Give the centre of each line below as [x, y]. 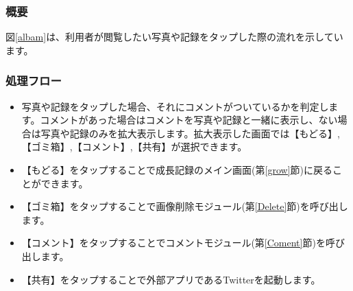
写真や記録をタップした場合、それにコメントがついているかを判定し [175, 106]
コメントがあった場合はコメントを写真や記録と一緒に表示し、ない [189, 120]
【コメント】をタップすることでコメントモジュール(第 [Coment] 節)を [173, 243]
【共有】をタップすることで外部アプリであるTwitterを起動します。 [171, 279]
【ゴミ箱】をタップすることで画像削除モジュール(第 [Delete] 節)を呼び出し [185, 206]
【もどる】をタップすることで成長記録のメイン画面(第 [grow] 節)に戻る [177, 170]
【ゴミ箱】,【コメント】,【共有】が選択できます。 [134, 147]
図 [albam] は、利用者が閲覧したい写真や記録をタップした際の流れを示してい [174, 37]
